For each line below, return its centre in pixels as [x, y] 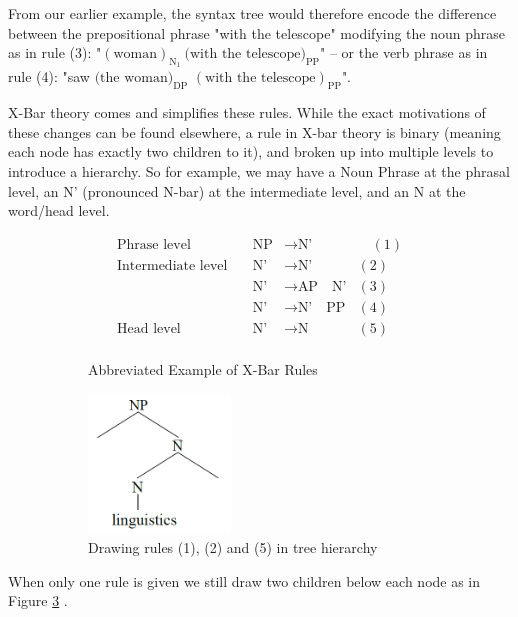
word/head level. [59, 210]
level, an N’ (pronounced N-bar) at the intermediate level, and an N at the [237, 190]
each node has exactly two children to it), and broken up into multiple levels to [251, 151]
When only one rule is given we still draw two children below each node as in [244, 580]
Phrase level [154, 244]
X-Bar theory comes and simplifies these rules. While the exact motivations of [247, 112]
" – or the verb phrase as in [404, 52]
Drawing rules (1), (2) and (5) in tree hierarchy [233, 547]
